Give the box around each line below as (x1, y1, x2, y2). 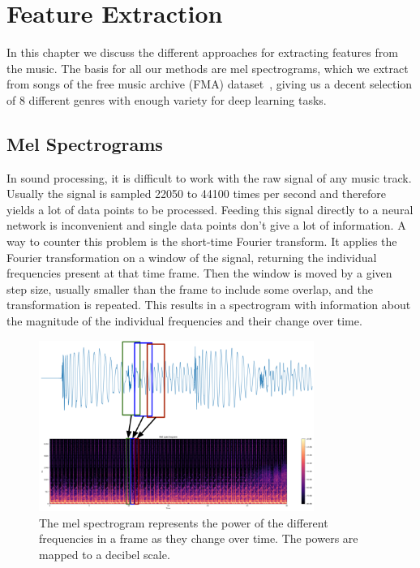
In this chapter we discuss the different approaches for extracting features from (6, 44, 398, 61)
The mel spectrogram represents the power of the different (39, 514, 328, 531)
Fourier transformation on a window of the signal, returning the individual (6, 248, 377, 265)
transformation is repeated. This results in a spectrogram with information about (6, 296, 411, 313)
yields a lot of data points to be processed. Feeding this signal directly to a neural (6, 200, 414, 217)
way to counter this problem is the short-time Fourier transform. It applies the (6, 233, 397, 250)
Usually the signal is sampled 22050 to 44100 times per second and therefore (6, 185, 386, 202)
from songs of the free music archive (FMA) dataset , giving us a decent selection (6, 75, 413, 93)
